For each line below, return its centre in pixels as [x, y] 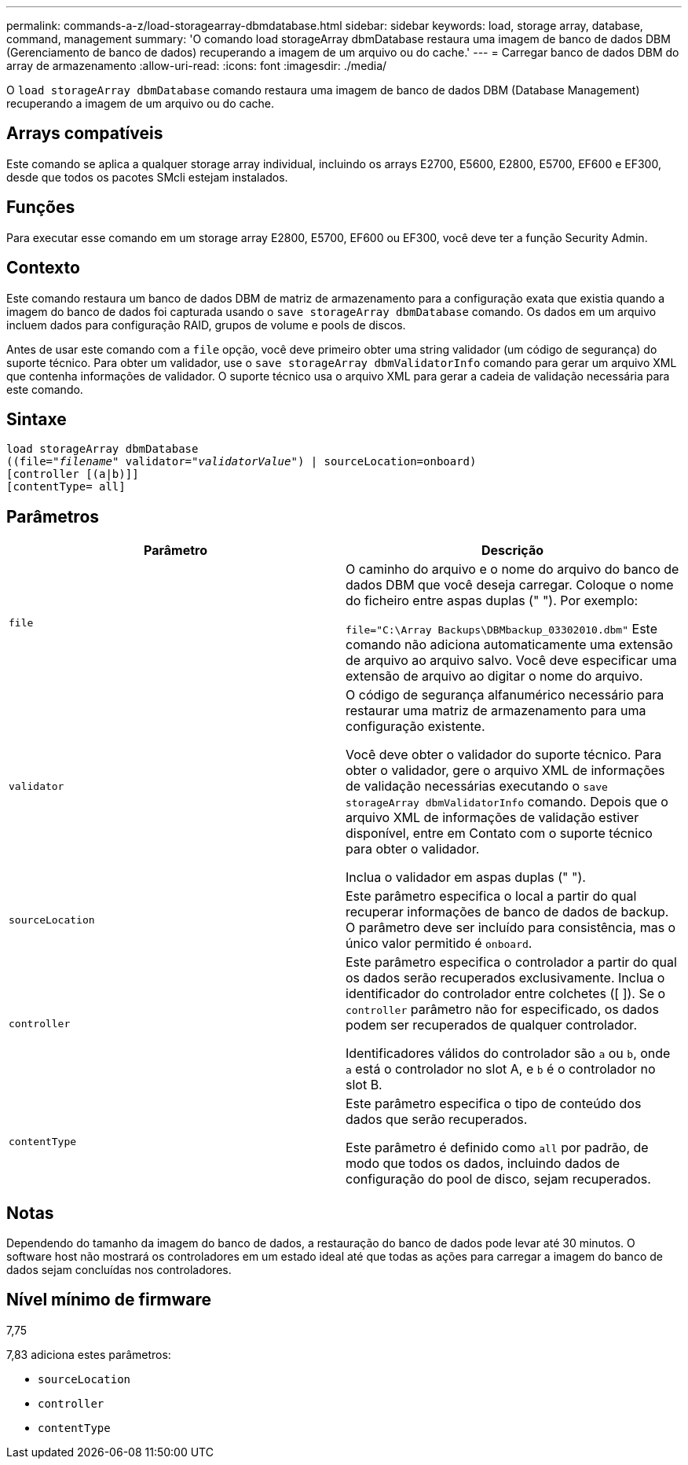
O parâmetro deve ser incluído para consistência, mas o [511, 928]
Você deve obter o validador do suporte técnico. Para [504, 755]
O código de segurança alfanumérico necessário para [505, 695]
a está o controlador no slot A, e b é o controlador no [501, 1069]
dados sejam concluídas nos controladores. [119, 1270]
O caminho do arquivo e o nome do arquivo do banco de [512, 569]
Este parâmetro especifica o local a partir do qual [491, 896]
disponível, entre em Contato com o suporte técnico [499, 833]
